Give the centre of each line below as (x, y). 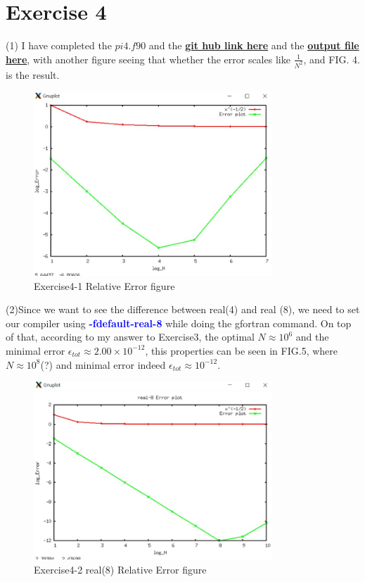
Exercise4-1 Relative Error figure (104, 285)
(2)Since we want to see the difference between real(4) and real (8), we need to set (183, 309)
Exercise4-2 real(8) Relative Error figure (120, 569)
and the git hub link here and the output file (254, 45)
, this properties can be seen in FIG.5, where (242, 350)
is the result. (33, 74)
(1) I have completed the (59, 45)
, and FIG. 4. (332, 59)
